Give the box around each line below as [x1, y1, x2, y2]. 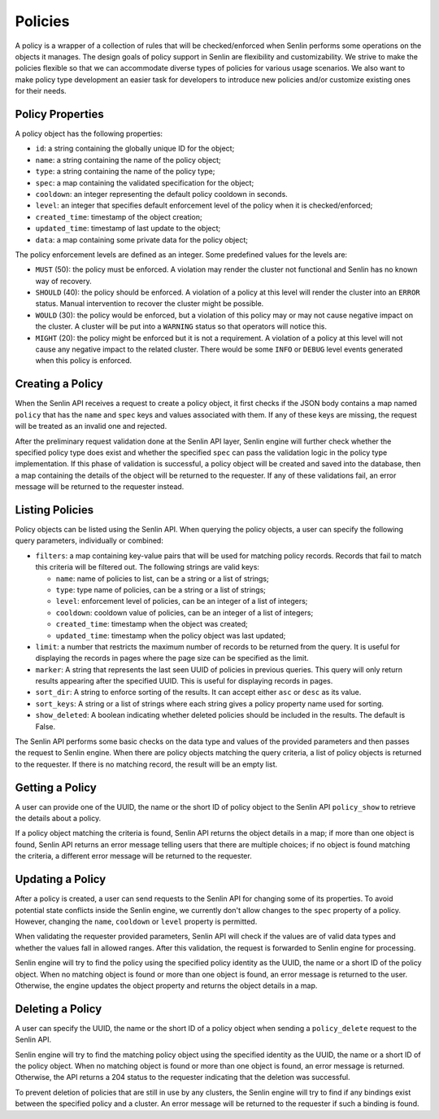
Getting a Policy [15, 780, 97, 794]
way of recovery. [35, 276, 93, 286]
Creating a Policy [15, 377, 103, 391]
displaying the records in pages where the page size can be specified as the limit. [35, 653, 309, 663]
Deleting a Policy [15, 1002, 102, 1016]
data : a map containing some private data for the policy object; [35, 234, 248, 244]
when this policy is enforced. [35, 356, 133, 365]
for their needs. [15, 86, 67, 96]
